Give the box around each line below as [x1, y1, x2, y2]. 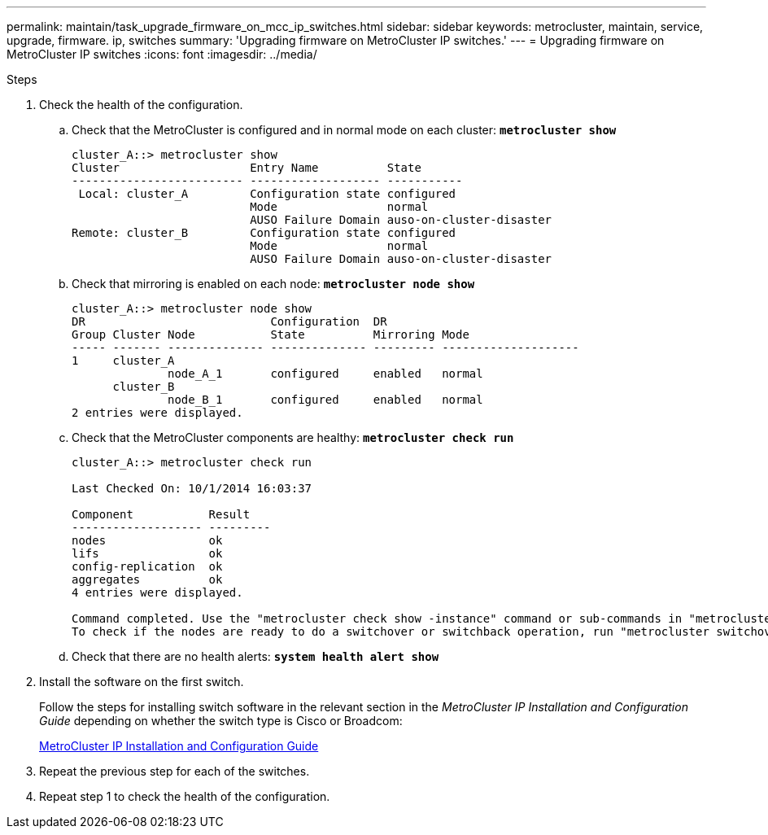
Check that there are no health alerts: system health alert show [72, 649, 439, 663]
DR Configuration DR [72, 315, 387, 328]
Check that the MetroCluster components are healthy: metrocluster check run [72, 431, 514, 444]
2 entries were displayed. [72, 406, 243, 419]
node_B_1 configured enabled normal [168, 393, 483, 406]
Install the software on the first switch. [39, 675, 244, 689]
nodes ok [72, 534, 223, 547]
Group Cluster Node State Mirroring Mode [72, 328, 469, 341]
